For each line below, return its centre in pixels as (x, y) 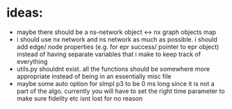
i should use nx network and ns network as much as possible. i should (117, 39)
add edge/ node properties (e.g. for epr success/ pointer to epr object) (118, 47)
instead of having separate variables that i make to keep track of (109, 54)
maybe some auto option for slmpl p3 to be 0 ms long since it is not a (115, 83)
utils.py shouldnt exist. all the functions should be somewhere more (113, 69)
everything (32, 61)
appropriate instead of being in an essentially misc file (94, 76)
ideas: (25, 13)
